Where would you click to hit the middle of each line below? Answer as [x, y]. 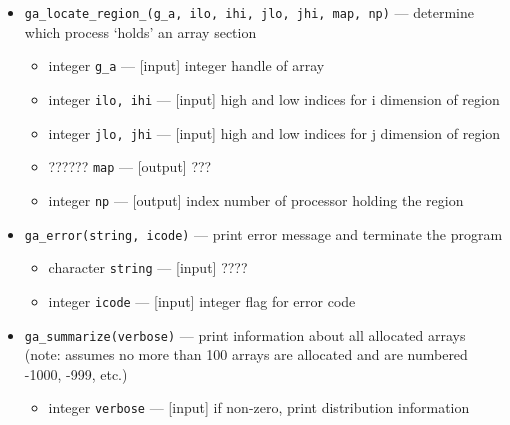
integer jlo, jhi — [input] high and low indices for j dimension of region [274, 132]
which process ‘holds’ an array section [140, 31]
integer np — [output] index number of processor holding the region [256, 199]
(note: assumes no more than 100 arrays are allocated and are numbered [246, 354]
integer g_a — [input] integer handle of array [186, 65]
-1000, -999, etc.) [76, 373]
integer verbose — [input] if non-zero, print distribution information [259, 407]
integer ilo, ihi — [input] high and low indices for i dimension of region [274, 98]
